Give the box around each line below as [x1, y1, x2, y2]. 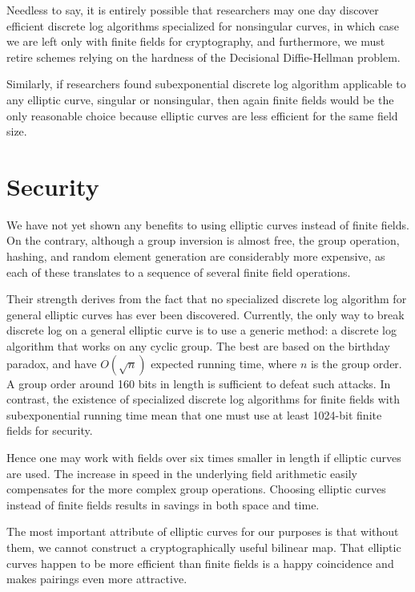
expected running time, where [151, 355, 297, 371]
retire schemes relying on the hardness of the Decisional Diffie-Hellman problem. [6, 48, 401, 65]
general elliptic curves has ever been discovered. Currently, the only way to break [6, 306, 405, 322]
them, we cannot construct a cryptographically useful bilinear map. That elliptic [6, 538, 401, 555]
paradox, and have [6, 355, 97, 371]
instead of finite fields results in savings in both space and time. [6, 496, 320, 513]
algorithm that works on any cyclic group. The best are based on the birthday [6, 338, 390, 355]
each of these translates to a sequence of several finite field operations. [6, 263, 351, 280]
